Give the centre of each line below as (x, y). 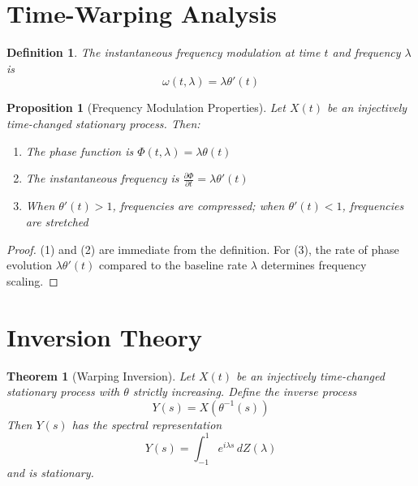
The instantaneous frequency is (102, 178)
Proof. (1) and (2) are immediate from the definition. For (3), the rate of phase (203, 249)
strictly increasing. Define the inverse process (245, 391)
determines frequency (314, 265)
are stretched (57, 221)
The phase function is (80, 151)
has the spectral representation (147, 424)
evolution (30, 265)
